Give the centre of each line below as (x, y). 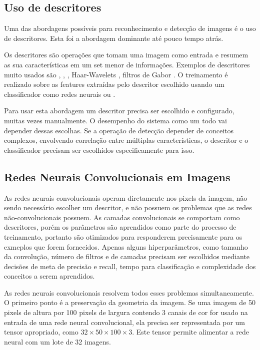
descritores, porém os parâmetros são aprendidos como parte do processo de (120, 227)
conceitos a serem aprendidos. (49, 276)
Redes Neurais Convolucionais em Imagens (117, 176)
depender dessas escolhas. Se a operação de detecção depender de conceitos (119, 130)
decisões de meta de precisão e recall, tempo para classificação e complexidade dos (130, 266)
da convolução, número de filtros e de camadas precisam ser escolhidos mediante (127, 256)
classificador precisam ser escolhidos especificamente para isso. (99, 150)
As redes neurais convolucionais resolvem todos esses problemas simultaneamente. (129, 292)
